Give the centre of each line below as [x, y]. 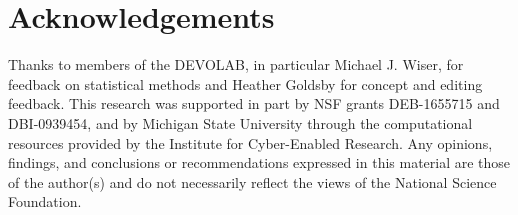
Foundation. [45, 201]
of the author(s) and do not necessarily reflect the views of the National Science [252, 181]
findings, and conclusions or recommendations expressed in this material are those [259, 162]
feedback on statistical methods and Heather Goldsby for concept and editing [245, 83]
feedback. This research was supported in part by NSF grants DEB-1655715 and [254, 103]
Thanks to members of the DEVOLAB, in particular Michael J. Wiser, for [236, 64]
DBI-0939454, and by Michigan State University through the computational [240, 122]
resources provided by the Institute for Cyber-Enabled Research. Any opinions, [250, 142]
